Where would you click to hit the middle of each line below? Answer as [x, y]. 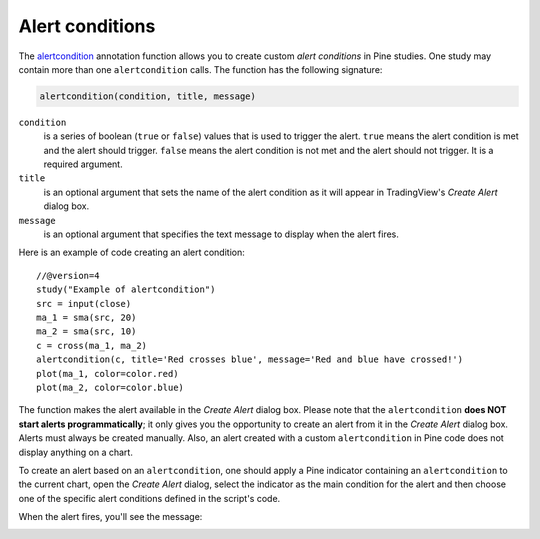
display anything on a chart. [76, 452]
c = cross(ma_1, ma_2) [92, 345]
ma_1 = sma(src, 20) [86, 317]
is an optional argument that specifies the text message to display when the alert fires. [221, 234]
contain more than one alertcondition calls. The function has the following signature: [200, 69]
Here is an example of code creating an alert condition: [131, 252]
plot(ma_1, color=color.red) [107, 373]
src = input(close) [84, 303]
